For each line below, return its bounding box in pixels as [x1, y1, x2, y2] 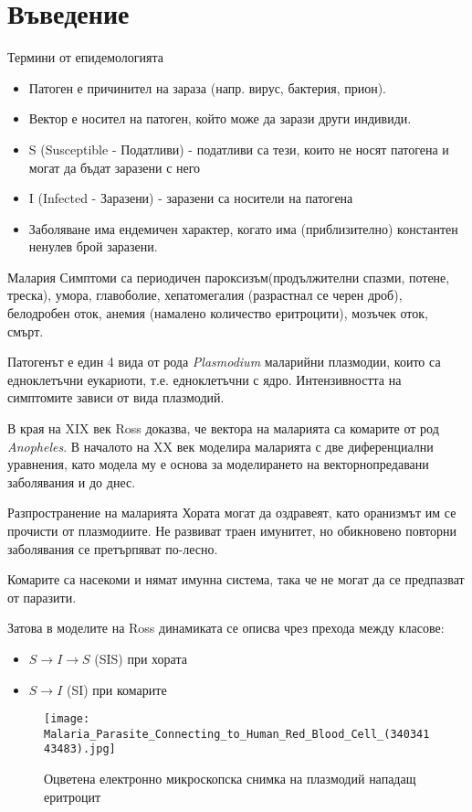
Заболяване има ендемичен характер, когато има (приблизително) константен [28, 219, 458, 238]
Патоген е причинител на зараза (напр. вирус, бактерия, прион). [28, 78, 386, 97]
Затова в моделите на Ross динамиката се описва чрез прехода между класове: [7, 618, 445, 637]
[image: [44, 712, 90, 726]
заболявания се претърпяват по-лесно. [7, 539, 218, 558]
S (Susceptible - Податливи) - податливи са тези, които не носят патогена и [28, 139, 449, 158]
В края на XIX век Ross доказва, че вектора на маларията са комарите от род [7, 419, 439, 438]
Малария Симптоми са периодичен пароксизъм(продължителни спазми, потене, [7, 267, 450, 286]
